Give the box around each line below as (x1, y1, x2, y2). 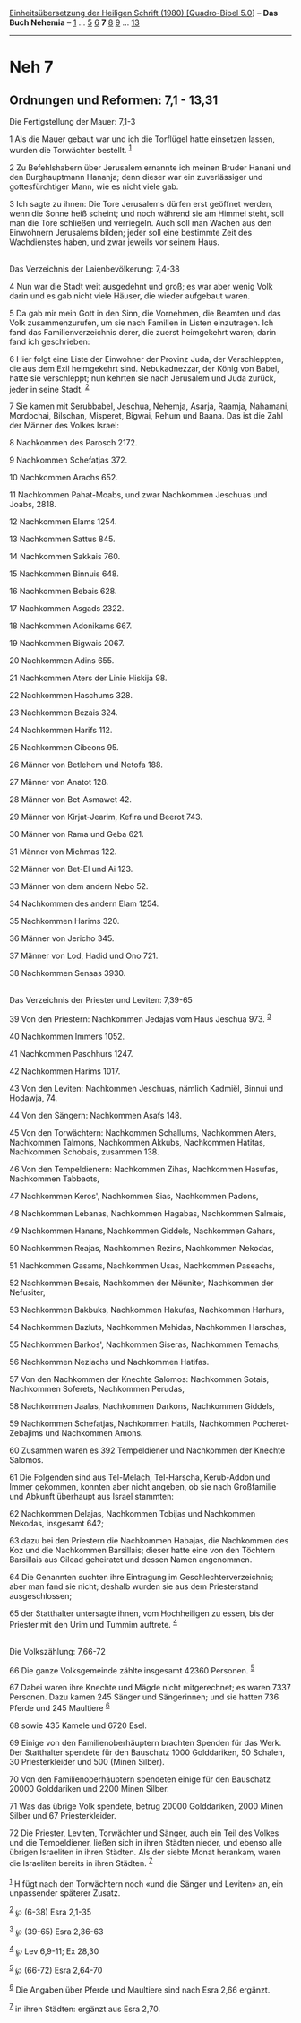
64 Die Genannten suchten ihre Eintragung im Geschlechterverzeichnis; (9, 1571, 274, 1582)
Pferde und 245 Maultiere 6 (9, 1701, 110, 1713)
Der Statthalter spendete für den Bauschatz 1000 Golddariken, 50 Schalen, (9, 1747, 286, 1758)
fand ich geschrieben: (9, 336, 90, 347)
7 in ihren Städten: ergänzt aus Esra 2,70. (9, 2001, 161, 2014)
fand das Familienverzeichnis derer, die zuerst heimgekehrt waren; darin (9, 326, 277, 337)
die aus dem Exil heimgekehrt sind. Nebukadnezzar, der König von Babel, (9, 363, 279, 374)
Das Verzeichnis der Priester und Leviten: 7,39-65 (9, 995, 193, 1006)
